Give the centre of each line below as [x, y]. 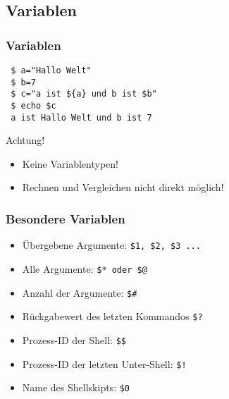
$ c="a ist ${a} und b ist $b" [84, 94]
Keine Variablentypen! [70, 163]
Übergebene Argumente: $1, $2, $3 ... [111, 245]
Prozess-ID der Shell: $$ [74, 339]
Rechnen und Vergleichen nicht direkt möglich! [123, 187]
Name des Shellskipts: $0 [76, 387]
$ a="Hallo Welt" [51, 70]
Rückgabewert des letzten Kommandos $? [112, 316]
